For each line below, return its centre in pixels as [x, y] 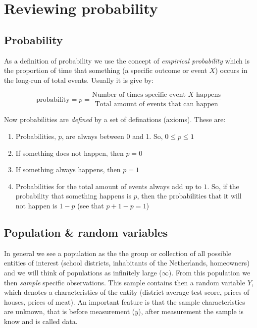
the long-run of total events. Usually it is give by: [79, 80]
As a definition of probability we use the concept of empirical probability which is [127, 60]
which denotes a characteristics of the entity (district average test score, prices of [127, 292]
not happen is [36, 205]
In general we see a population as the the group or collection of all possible [118, 253]
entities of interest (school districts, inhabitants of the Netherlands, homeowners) [127, 263]
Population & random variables [86, 232]
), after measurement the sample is [191, 311]
